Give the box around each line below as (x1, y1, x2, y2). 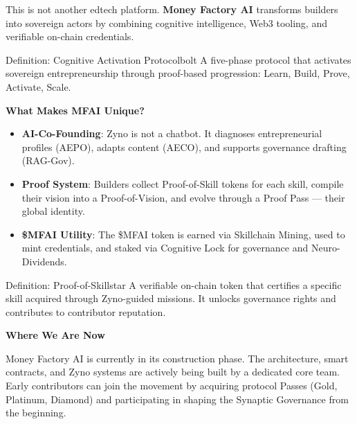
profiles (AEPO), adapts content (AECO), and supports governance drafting (21, 139, 347, 154)
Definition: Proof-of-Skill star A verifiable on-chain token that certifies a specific (6, 277, 342, 292)
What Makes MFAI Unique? (6, 103, 145, 117)
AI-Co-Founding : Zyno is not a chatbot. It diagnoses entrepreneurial (21, 126, 322, 141)
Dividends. (21, 254, 67, 268)
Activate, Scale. (6, 79, 71, 94)
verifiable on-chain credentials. (6, 29, 134, 44)
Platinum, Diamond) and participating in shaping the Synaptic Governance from (6, 391, 349, 406)
